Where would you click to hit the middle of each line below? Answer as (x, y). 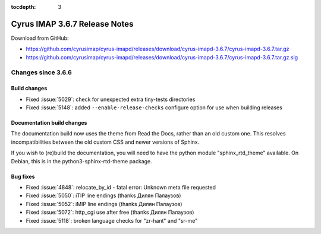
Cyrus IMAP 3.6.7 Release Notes (72, 24)
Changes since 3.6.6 (42, 72)
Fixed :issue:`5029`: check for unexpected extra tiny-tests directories (111, 99)
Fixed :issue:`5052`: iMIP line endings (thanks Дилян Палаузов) (104, 204)
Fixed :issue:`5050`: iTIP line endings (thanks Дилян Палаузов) (103, 195)
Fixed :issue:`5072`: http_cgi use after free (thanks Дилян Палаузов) (110, 212)
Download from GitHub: (40, 38)
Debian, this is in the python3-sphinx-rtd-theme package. (82, 161)
